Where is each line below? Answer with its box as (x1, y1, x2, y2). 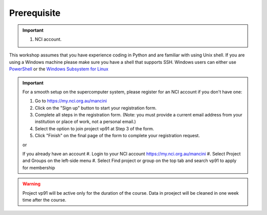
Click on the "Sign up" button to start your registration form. (35, 105, 157, 111)
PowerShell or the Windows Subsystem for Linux (9, 66, 109, 72)
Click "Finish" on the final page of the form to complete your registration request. (35, 133, 200, 139)
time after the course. (22, 197, 67, 203)
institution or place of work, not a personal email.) (35, 119, 136, 125)
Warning (22, 181, 41, 187)
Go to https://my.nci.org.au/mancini (35, 98, 107, 104)
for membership (22, 164, 55, 170)
